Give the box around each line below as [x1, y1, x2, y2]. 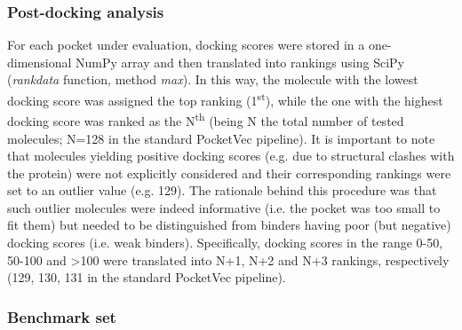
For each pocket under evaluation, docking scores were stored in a [7, 35, 365, 54]
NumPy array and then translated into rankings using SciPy [76, 52, 404, 71]
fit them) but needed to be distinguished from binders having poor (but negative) [7, 216, 451, 234]
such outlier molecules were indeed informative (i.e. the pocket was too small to [7, 198, 441, 216]
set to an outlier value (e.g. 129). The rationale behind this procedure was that [7, 181, 437, 200]
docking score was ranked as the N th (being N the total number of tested [7, 109, 404, 130]
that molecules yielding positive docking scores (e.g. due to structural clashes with [7, 146, 455, 165]
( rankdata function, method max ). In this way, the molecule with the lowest [7, 70, 418, 89]
